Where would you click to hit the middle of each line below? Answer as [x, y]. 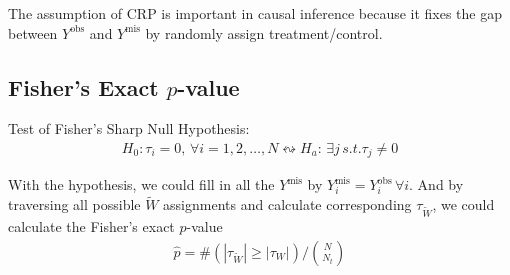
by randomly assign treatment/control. [264, 32]
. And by [436, 184]
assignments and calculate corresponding [287, 204]
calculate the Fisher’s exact [91, 226]
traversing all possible [74, 204]
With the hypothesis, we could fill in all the [141, 184]
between [33, 32]
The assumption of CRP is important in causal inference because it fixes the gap [255, 13]
